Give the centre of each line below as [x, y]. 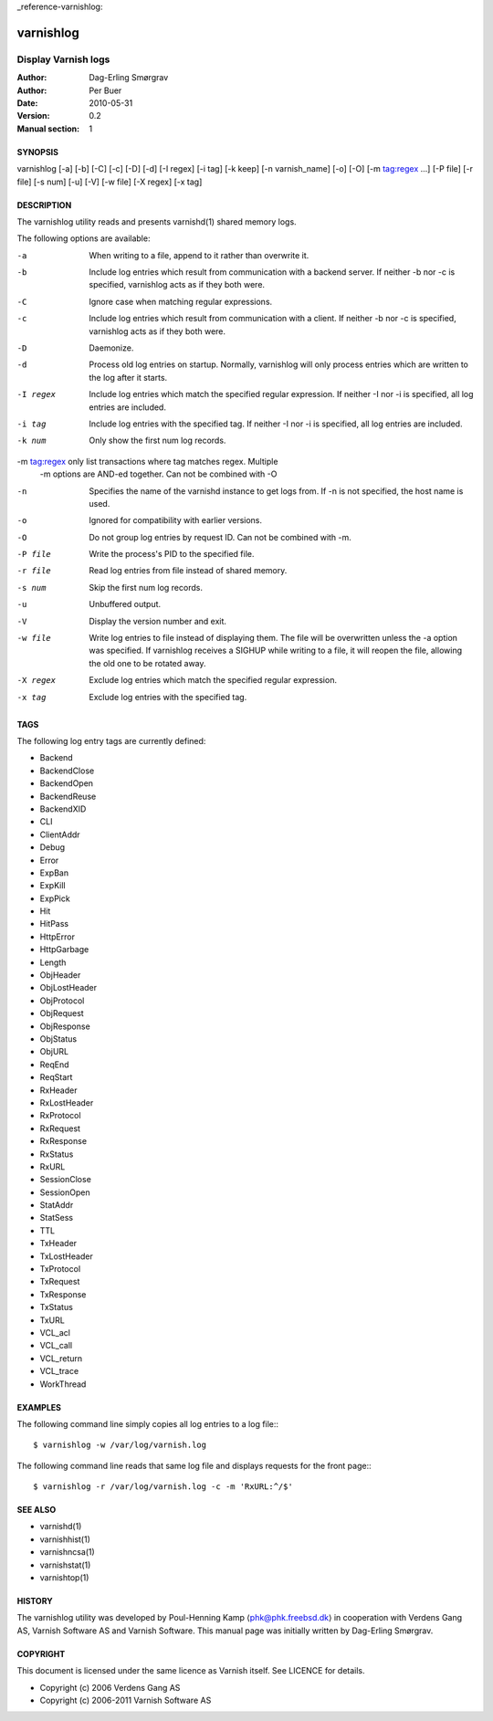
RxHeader [58, 1090]
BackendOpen [67, 783]
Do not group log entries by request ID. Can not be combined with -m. [220, 537]
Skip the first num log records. [146, 587]
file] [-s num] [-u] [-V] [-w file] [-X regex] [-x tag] [110, 182]
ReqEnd [54, 1065]
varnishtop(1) [64, 1578]
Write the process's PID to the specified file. [172, 554]
